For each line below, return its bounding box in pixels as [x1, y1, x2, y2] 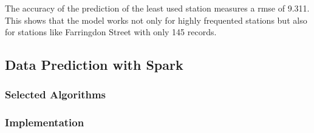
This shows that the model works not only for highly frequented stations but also [5, 13, 307, 26]
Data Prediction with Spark [5, 55, 183, 74]
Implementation [5, 115, 84, 130]
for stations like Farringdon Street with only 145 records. [5, 26, 217, 38]
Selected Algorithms [5, 87, 106, 102]
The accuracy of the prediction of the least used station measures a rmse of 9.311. [5, 2, 310, 14]
